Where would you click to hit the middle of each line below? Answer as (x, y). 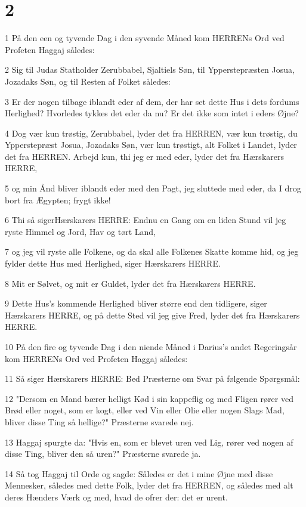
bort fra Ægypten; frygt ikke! (58, 200)
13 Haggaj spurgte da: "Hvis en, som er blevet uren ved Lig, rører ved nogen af (149, 442)
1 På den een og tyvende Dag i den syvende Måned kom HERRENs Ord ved (145, 38)
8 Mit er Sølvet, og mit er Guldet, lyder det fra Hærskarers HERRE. (130, 283)
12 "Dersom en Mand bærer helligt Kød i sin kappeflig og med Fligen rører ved (149, 398)
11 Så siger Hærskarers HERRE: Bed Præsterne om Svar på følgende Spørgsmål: (152, 378)
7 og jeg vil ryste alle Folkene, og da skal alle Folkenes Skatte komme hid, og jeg (152, 251)
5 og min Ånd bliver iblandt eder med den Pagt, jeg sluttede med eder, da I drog (153, 188)
